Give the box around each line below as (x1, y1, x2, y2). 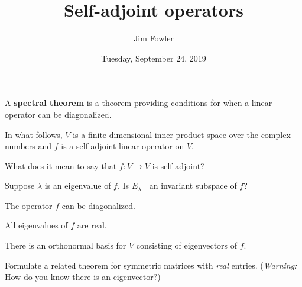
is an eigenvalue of (44, 179, 111, 192)
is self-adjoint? (152, 159, 204, 172)
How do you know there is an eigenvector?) (5, 270, 161, 283)
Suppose (5, 179, 35, 192)
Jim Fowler (134, 32, 174, 44)
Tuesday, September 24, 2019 (101, 51, 206, 64)
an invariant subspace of (149, 179, 237, 192)
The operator (5, 199, 53, 211)
